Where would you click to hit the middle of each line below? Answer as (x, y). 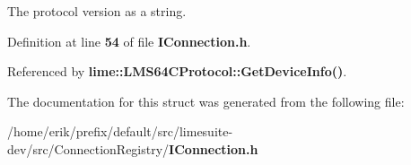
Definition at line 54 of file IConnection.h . (129, 41)
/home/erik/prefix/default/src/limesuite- (120, 131)
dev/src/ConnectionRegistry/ (88, 148)
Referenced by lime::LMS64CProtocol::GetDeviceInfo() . (177, 71)
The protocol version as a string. (97, 11)
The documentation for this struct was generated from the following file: (206, 101)
